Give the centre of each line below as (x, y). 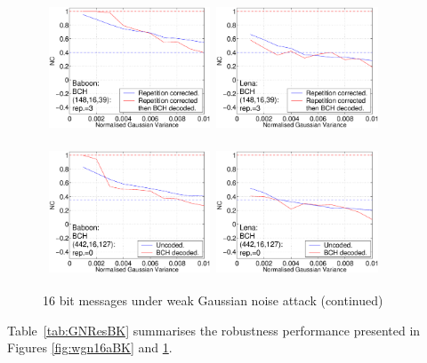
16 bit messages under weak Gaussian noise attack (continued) (213, 300)
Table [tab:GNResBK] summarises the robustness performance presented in (214, 330)
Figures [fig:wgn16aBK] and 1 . (90, 347)
